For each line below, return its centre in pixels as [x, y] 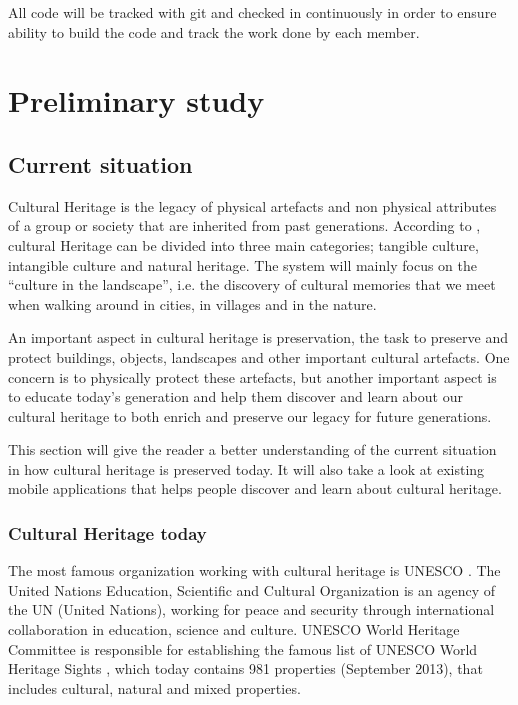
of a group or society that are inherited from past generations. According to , [244, 225]
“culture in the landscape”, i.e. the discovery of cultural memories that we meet [252, 284]
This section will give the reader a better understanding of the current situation [252, 449]
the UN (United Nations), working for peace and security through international [251, 609]
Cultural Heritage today [107, 533]
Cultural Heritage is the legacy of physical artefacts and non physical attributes [252, 205]
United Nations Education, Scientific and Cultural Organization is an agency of [251, 589]
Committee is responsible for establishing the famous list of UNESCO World [243, 648]
